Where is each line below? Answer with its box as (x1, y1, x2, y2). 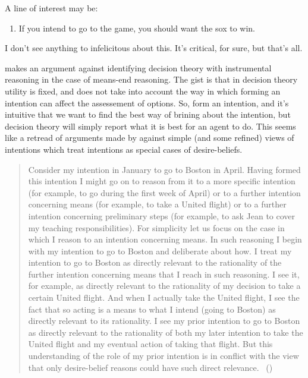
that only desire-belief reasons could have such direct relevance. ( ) (28, 361, 273, 373)
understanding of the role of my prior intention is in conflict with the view (28, 349, 299, 362)
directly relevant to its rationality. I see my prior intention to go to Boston (28, 314, 300, 327)
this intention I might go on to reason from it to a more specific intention (28, 175, 296, 187)
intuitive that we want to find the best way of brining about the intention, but (5, 108, 291, 121)
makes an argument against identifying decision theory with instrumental (5, 61, 272, 74)
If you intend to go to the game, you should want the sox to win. (18, 21, 255, 34)
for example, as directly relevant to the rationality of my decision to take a (28, 279, 301, 292)
